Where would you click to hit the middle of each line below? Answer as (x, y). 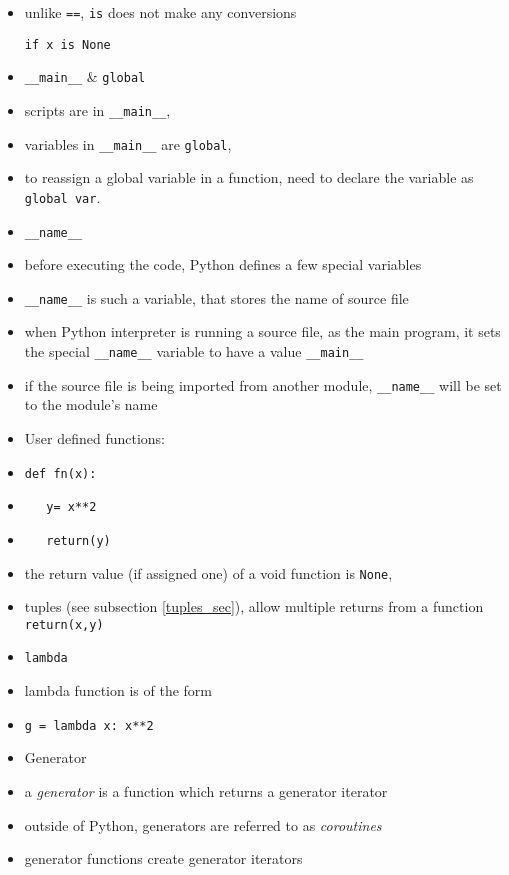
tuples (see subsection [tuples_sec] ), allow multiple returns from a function (254, 606)
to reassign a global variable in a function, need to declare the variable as (249, 177)
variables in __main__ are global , (128, 143)
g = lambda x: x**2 (89, 725)
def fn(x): (60, 473)
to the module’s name (91, 404)
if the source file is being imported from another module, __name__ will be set (263, 384)
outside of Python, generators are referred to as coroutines (203, 824)
